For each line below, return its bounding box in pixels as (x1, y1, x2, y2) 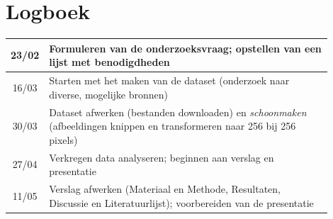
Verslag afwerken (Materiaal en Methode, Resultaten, (49, 181, 281, 196)
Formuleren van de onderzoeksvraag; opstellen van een (49, 40, 322, 55)
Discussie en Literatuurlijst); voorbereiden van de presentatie (49, 195, 314, 210)
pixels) (49, 132, 78, 147)
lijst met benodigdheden (49, 55, 170, 69)
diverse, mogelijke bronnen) (49, 86, 169, 101)
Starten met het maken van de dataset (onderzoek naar (49, 73, 290, 88)
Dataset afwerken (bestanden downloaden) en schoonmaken (49, 104, 307, 119)
